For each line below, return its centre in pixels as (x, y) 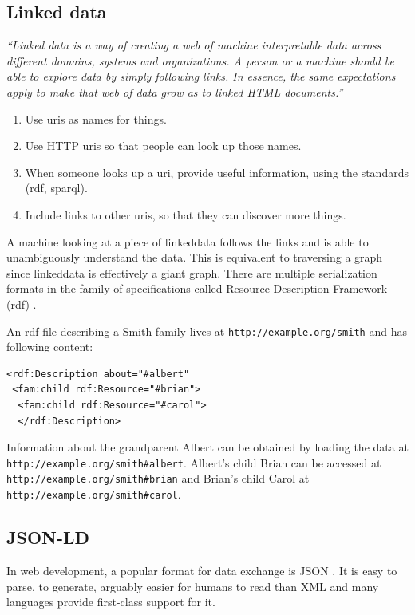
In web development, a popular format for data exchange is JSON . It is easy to (202, 570)
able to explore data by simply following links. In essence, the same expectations (201, 76)
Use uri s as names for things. (96, 118)
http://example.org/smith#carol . (94, 494)
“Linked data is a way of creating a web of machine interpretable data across (194, 45)
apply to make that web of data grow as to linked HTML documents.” (175, 91)
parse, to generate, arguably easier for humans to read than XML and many (193, 586)
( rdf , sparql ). (56, 188)
